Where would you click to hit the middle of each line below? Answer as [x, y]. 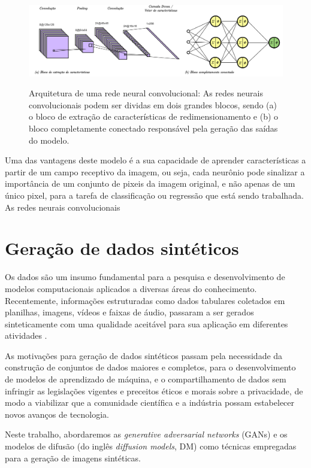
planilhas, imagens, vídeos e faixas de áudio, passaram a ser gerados [129, 312]
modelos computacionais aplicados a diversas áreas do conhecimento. [131, 288]
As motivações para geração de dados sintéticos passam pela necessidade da [144, 355]
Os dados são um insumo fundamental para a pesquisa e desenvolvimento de [145, 277]
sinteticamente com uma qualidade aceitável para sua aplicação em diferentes [147, 323]
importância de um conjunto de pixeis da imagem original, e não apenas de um [150, 183]
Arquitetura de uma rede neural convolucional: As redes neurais [146, 93]
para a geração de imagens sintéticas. [73, 458]
